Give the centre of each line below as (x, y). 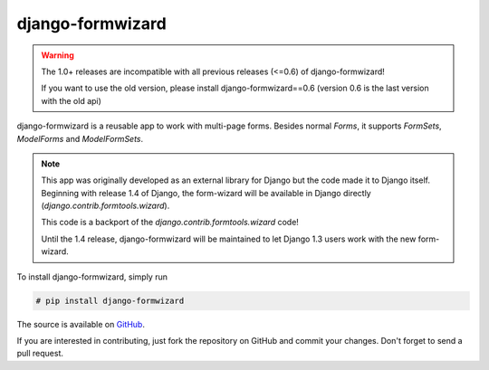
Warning (58, 55)
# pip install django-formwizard (110, 300)
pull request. (40, 354)
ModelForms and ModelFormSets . (80, 138)
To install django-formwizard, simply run (92, 277)
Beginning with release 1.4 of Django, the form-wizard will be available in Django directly (206, 193)
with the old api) (71, 100)
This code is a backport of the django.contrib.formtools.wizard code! (170, 223)
